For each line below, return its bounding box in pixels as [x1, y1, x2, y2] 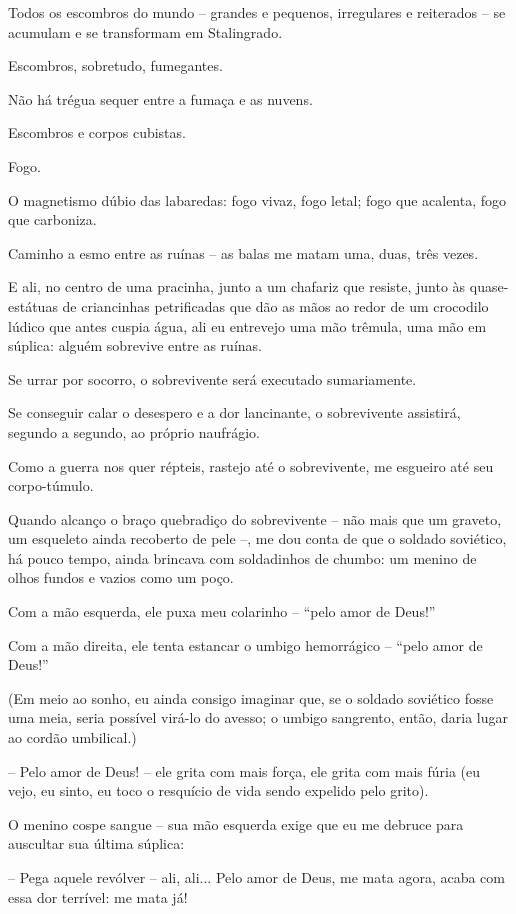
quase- [469, 276, 509, 297]
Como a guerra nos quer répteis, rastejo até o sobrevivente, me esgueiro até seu [8, 455, 494, 476]
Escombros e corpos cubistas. [8, 122, 186, 143]
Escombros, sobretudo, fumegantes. [8, 55, 223, 76]
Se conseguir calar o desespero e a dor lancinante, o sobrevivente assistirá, [8, 402, 461, 423]
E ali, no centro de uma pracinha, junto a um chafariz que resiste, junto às [8, 276, 466, 297]
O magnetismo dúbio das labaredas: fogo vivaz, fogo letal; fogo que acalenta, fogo [8, 189, 507, 210]
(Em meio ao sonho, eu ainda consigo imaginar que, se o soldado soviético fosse [8, 687, 494, 708]
